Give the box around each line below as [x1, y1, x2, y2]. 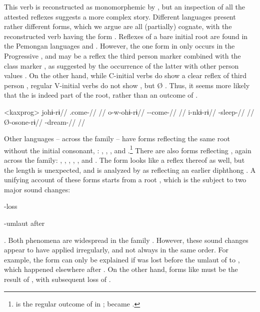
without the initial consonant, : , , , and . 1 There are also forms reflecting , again [4, 143, 251, 155]
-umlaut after [4, 217, 45, 228]
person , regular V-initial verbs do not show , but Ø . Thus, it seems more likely [4, 80, 250, 90]
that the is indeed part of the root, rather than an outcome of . [4, 90, 198, 100]
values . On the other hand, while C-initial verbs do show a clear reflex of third [4, 70, 246, 81]
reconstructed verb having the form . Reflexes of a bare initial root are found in [4, 31, 248, 41]
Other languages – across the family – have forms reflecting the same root [4, 133, 230, 144]
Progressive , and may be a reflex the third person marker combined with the [4, 50, 241, 61]
